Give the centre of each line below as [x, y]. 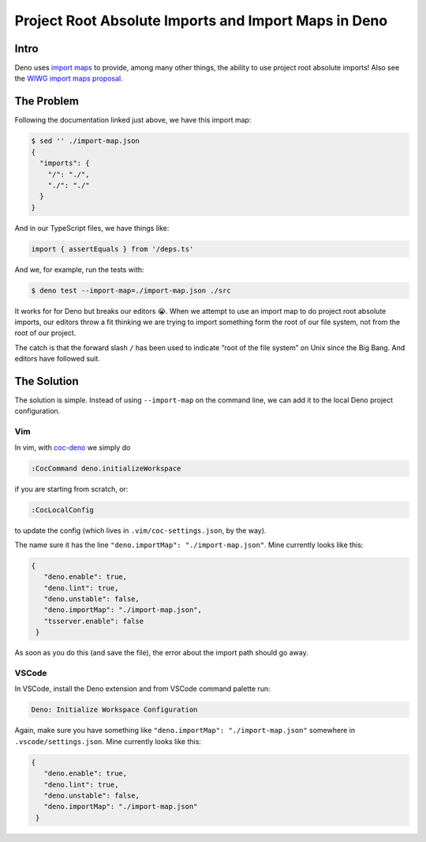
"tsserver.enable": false [94, 621]
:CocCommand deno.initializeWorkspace [106, 468]
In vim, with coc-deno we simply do [73, 447]
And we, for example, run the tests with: [80, 270]
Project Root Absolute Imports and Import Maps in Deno [201, 21]
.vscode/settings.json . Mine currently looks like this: [108, 741]
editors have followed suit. [57, 359]
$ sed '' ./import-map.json [85, 141]
